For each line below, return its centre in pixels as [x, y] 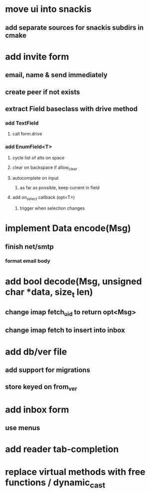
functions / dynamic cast [55, 484]
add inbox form [37, 410]
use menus [23, 428]
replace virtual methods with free [75, 472]
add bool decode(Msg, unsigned [74, 281]
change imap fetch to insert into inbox [65, 330]
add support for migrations [48, 370]
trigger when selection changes [52, 208]
